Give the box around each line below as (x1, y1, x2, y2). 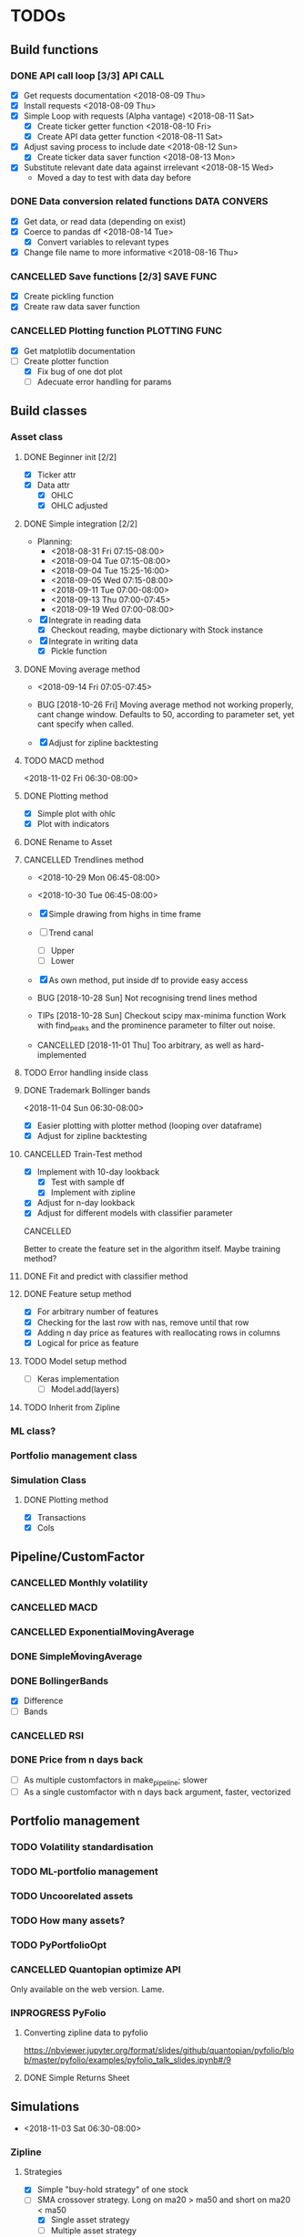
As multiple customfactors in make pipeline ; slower (23, 1774, 208, 1787)
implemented (36, 1050, 87, 1060)
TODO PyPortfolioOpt (10, 1939, 107, 1951)
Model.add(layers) (50, 1384, 120, 1395)
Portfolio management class (10, 1448, 137, 1461)
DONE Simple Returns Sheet (23, 2073, 130, 2084)
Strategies (23, 2167, 63, 2178)
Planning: (36, 536, 73, 547)
